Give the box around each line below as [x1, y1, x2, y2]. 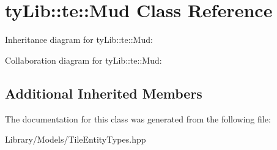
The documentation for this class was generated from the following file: [5, 112, 271, 125]
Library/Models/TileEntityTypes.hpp [5, 133, 146, 146]
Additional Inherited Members [5, 83, 202, 102]
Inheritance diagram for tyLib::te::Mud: [5, 33, 153, 46]
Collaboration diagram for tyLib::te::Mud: [5, 53, 162, 66]
